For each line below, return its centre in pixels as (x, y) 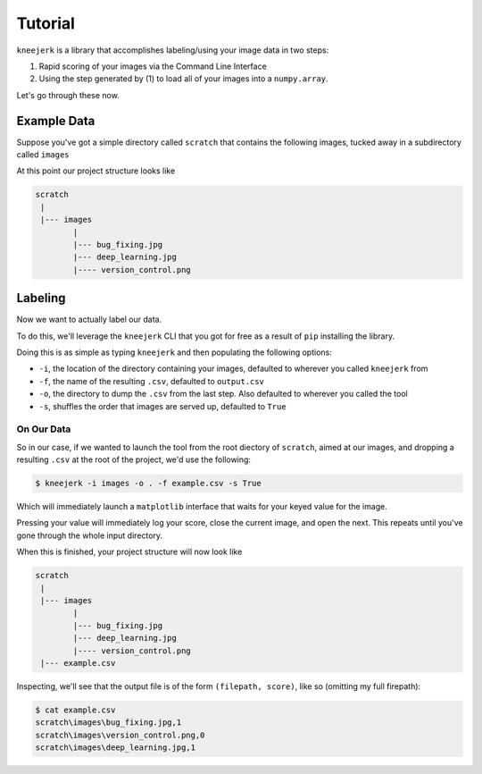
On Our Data (44, 429)
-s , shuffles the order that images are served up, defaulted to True (162, 406)
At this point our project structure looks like (96, 171)
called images (43, 155)
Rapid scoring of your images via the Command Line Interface (153, 66)
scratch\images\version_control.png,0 (120, 735)
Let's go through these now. (68, 95)
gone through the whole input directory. (90, 535)
